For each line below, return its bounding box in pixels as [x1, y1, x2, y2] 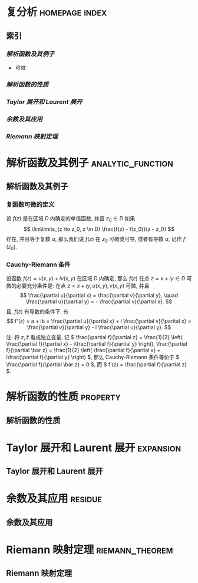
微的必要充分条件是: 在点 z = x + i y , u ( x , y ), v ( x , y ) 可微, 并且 [6, 282, 150, 289]
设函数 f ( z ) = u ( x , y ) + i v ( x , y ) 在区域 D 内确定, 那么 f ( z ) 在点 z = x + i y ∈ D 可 [6, 275, 192, 282]
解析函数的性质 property [6, 390, 121, 403]
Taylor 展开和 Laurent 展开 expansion [6, 441, 181, 454]
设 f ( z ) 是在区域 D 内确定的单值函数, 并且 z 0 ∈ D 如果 [6, 215, 136, 224]
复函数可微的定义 [6, 201, 55, 209]
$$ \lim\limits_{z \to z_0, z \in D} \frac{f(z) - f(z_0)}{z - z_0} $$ [23, 226, 175, 233]
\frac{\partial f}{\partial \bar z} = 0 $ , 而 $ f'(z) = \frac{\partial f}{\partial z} [6, 361, 187, 368]
